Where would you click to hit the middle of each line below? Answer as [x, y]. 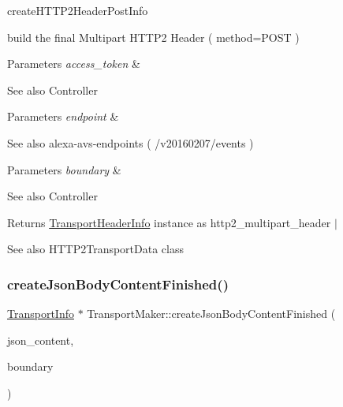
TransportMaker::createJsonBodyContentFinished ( [211, 314]
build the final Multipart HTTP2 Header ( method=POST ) [153, 37]
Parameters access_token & [74, 63]
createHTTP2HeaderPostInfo [78, 10]
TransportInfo [41, 314]
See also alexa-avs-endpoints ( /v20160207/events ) [130, 142]
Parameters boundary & [64, 169]
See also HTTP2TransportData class [95, 249]
